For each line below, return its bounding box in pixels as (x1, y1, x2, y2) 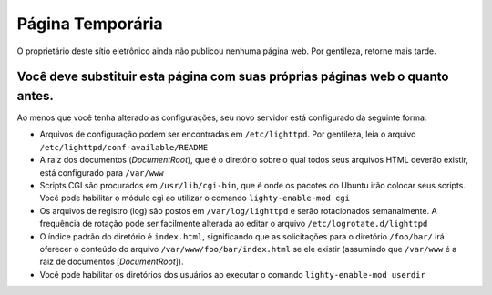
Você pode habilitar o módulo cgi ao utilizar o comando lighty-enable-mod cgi (39, 192, 351, 204)
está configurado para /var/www (39, 167, 164, 178)
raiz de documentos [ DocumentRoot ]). (39, 256, 184, 268)
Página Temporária (16, 14, 163, 34)
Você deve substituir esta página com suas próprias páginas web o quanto (16, 69, 449, 85)
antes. (16, 87, 55, 104)
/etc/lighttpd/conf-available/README (39, 142, 209, 152)
